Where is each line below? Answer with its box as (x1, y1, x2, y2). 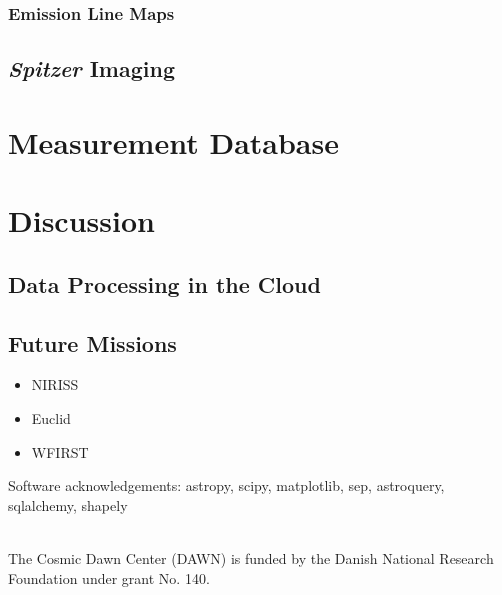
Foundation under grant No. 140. (8, 567, 210, 588)
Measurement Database (8, 121, 339, 162)
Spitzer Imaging (8, 53, 175, 84)
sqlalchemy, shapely (8, 494, 128, 515)
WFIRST (31, 441, 89, 462)
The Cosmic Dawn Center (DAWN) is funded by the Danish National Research (8, 547, 494, 568)
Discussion (8, 200, 155, 241)
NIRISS (31, 374, 79, 395)
